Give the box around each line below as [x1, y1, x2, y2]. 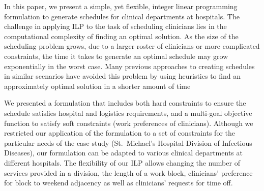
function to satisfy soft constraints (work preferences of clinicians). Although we [4, 117, 253, 128]
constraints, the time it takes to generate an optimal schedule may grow [4, 50, 228, 61]
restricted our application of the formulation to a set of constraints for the [4, 128, 236, 138]
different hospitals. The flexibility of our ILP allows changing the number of [4, 157, 240, 168]
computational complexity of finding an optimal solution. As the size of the [4, 30, 239, 41]
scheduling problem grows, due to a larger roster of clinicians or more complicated [4, 41, 260, 51]
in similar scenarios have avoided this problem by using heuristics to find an [4, 71, 241, 81]
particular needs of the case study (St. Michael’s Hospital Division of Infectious [4, 137, 252, 148]
